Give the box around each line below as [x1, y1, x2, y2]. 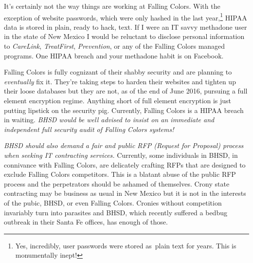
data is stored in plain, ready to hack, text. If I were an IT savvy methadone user [4, 21, 247, 32]
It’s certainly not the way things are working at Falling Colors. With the [4, 1, 220, 11]
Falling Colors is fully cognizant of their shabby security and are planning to [4, 67, 232, 77]
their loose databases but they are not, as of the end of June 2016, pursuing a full [4, 86, 248, 96]
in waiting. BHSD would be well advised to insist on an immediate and [4, 114, 215, 125]
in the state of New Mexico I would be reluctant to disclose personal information [4, 31, 245, 41]
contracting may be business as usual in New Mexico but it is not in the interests [4, 188, 246, 198]
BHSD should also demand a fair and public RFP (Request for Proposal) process [4, 140, 244, 150]
